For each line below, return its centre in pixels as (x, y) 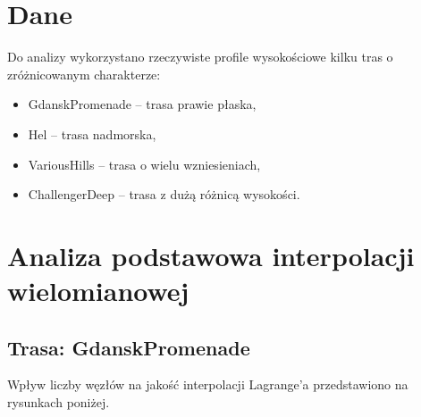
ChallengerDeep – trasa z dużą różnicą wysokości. (164, 194)
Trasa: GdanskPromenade (129, 347)
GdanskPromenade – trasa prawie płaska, (142, 104)
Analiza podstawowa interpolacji (211, 255)
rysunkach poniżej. (59, 402)
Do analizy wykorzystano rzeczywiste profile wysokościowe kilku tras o (200, 57)
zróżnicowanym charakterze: (84, 74)
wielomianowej (98, 291)
